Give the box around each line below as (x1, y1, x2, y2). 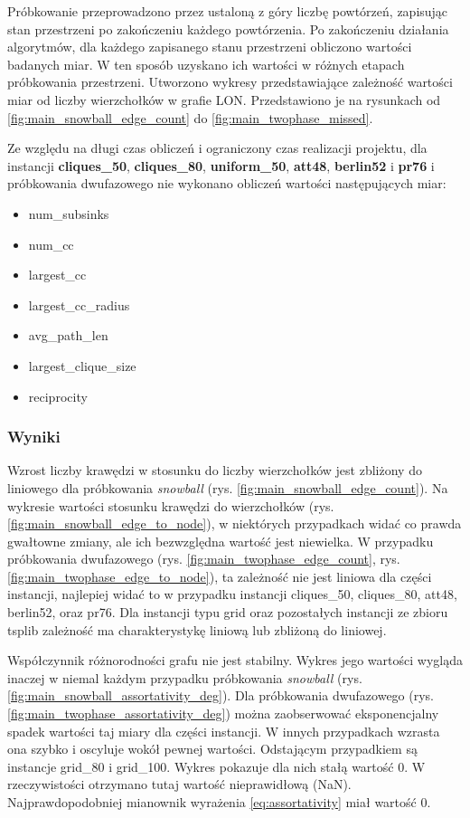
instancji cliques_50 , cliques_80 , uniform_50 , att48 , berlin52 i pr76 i (7, 156, 435, 175)
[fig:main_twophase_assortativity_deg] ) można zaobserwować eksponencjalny (7, 704, 439, 723)
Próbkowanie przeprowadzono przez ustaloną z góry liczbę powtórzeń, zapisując (7, 2, 448, 20)
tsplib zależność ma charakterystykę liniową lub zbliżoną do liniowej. (7, 620, 387, 639)
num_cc (28, 234, 74, 253)
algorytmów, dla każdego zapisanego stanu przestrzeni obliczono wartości (7, 37, 412, 56)
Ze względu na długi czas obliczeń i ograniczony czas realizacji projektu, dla (7, 138, 428, 157)
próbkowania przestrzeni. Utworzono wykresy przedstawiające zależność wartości (7, 72, 453, 91)
